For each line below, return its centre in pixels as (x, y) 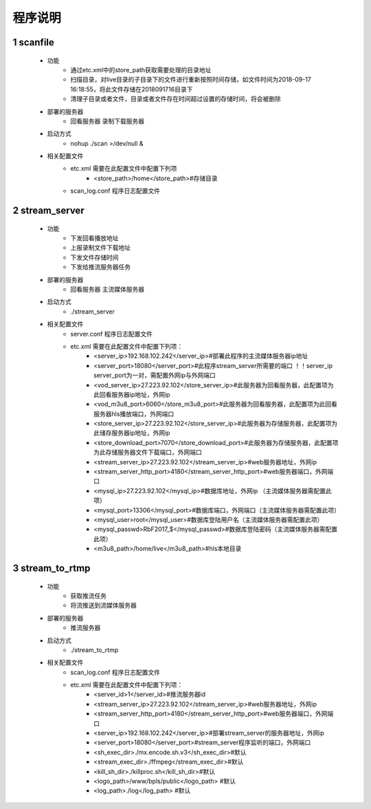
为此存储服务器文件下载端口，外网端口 (148, 452)
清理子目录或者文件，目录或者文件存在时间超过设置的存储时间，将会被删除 (176, 99)
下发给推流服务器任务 (100, 267)
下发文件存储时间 (94, 257)
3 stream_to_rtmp (52, 568)
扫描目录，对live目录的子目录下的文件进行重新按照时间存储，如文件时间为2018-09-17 (191, 80)
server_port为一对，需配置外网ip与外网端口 (155, 376)
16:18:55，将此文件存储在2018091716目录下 (132, 89)
